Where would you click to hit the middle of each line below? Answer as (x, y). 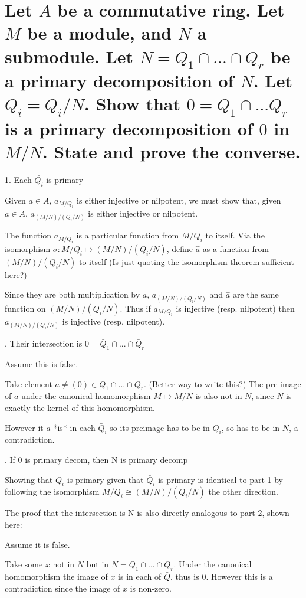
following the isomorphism (52, 491)
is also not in (219, 396)
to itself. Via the (235, 235)
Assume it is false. (37, 544)
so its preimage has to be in (160, 427)
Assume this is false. (42, 364)
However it (24, 427)
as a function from (236, 248)
